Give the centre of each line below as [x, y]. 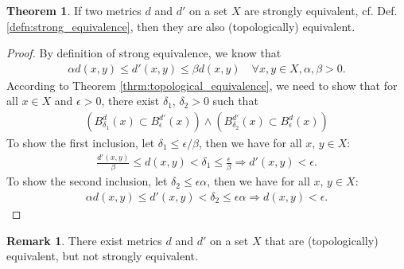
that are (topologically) [322, 240]
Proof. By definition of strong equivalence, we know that [144, 53]
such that [235, 101]
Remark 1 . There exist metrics [84, 240]
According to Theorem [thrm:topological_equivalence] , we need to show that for [202, 85]
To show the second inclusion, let [87, 181]
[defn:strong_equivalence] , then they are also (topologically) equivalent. [181, 26]
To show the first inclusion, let [81, 143]
